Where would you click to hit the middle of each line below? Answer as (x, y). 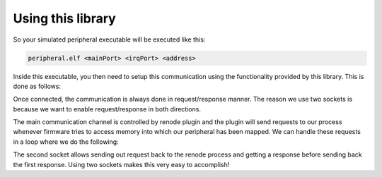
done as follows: (37, 86)
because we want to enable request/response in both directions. (107, 109)
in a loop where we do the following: (66, 142)
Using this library (64, 18)
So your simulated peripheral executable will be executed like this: (109, 39)
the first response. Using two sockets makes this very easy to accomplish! (121, 164)
